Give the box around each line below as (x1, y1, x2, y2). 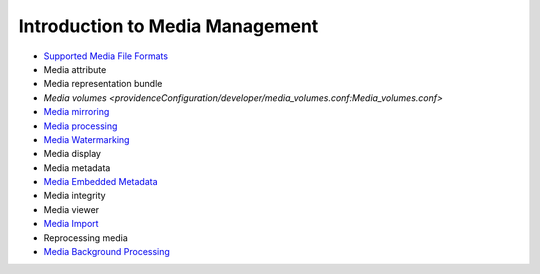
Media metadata (43, 161, 111, 174)
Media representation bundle (43, 78, 163, 90)
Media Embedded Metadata (43, 176, 159, 188)
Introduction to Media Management (18, 15, 319, 37)
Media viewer (43, 203, 100, 215)
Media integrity (43, 190, 106, 202)
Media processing (43, 120, 118, 132)
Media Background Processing (43, 246, 170, 258)
